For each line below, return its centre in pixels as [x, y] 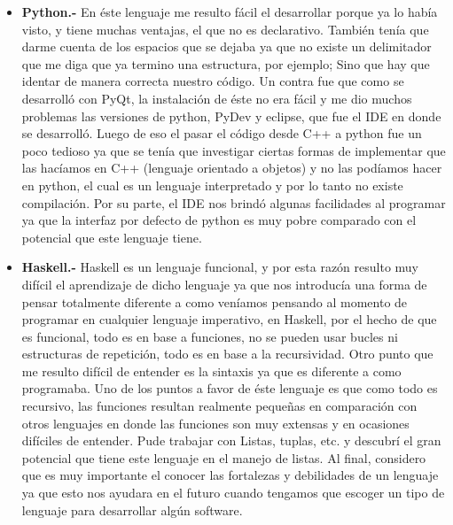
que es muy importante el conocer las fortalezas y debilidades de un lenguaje [230, 475]
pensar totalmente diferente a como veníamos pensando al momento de [215, 301]
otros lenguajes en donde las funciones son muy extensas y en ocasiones [215, 423]
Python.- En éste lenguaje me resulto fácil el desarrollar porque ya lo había [230, 12]
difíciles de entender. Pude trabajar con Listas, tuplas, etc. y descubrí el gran [231, 440]
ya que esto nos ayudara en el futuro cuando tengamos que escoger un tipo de [233, 493]
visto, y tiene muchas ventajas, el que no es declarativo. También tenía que [225, 29]
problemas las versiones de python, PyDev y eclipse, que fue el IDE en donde [231, 116]
